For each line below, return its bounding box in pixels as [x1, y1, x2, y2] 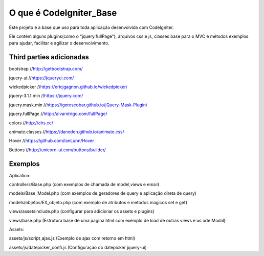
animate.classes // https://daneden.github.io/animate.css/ [9, 129, 124, 135]
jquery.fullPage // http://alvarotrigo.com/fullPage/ [9, 111, 108, 117]
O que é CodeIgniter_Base [9, 7, 117, 18]
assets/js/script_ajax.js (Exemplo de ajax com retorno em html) [9, 235, 135, 241]
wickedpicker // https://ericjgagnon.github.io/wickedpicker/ [9, 84, 128, 90]
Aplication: [9, 172, 31, 178]
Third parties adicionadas [9, 53, 89, 61]
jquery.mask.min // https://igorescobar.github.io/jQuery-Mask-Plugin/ [9, 102, 148, 108]
